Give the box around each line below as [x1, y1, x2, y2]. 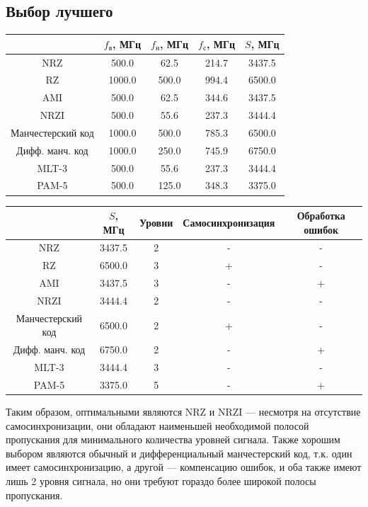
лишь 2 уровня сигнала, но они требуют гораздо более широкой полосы [6, 474, 316, 489]
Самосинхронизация [183, 215, 275, 229]
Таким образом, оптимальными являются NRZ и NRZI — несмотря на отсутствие [6, 404, 361, 419]
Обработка [297, 208, 345, 223]
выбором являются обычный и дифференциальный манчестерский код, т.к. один [6, 445, 352, 460]
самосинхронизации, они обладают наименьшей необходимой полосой [6, 418, 309, 433]
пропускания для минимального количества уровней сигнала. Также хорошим [6, 432, 340, 447]
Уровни [139, 215, 173, 229]
